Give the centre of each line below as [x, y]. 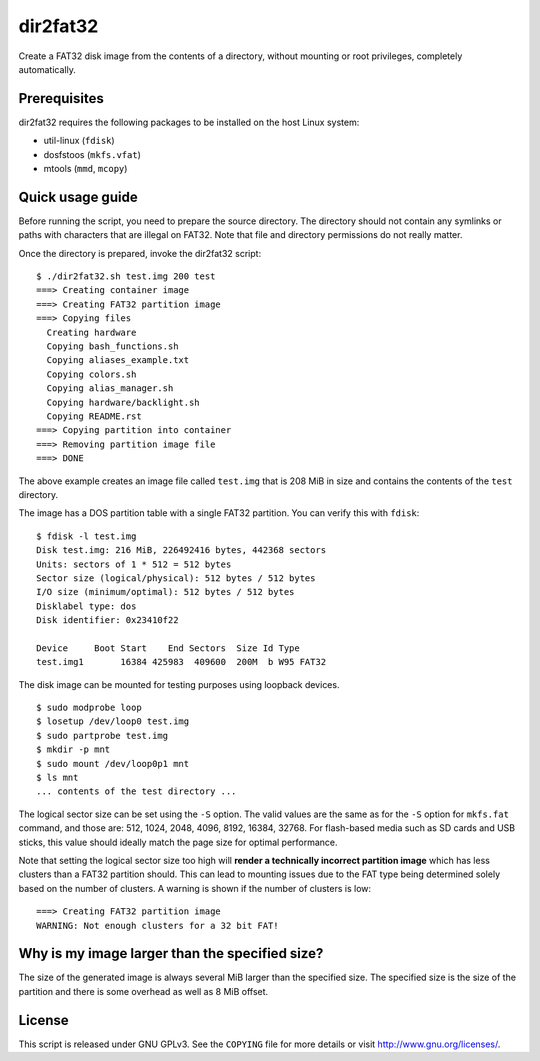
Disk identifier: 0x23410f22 [107, 620]
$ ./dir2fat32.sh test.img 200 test [126, 276]
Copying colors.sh [91, 374]
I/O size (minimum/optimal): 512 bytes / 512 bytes [165, 592]
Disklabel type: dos [86, 606]
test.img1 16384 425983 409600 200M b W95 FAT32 [181, 662]
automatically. [47, 69]
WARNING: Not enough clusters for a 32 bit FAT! [157, 925]
